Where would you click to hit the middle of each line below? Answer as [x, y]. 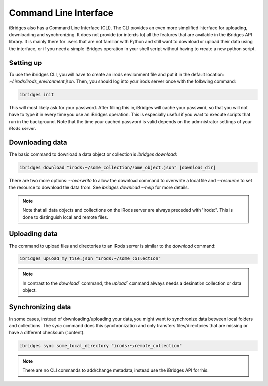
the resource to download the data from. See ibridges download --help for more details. [99, 187]
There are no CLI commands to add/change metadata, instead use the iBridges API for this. [116, 370]
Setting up [26, 63]
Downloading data [38, 142]
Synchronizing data [40, 307]
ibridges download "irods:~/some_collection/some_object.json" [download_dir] [118, 168]
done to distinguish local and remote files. [66, 217]
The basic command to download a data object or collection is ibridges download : [93, 154]
